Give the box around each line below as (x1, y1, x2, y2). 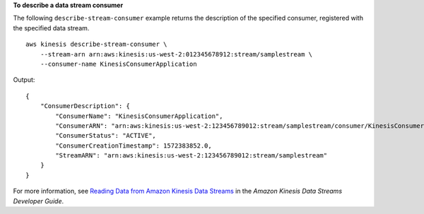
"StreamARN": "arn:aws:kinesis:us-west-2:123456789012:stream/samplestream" (55, 152, 328, 160)
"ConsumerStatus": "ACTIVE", (55, 131, 157, 140)
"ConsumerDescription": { (40, 102, 131, 110)
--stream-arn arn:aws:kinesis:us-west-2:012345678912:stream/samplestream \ (40, 50, 313, 58)
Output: (13, 76, 35, 84)
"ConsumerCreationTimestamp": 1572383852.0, (55, 141, 212, 150)
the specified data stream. (13, 23, 90, 32)
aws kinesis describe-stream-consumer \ (25, 40, 167, 49)
